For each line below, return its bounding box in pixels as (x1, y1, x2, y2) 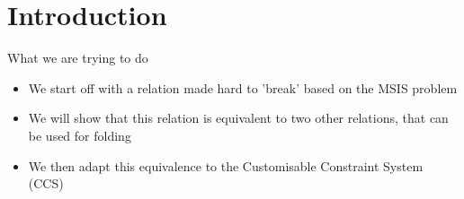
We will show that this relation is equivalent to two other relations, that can (28, 108, 449, 127)
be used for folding (28, 125, 131, 144)
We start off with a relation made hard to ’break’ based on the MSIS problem (28, 78, 458, 97)
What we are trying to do (7, 48, 148, 67)
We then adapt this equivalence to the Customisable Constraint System (28, 156, 424, 175)
